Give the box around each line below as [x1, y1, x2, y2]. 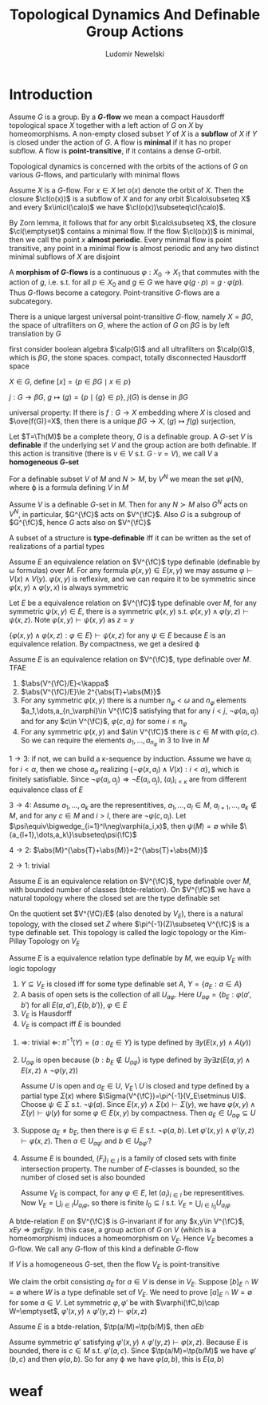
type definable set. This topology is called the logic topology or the [9, 927, 230, 937]
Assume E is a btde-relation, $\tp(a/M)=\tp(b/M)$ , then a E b [9, 1321, 204, 1331]
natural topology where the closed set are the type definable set [9, 893, 220, 902]
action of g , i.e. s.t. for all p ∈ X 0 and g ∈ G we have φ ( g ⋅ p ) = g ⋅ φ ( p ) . [9, 277, 244, 289]
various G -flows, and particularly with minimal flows [9, 169, 180, 179]
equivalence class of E [9, 785, 83, 794]
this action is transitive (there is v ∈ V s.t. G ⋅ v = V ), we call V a [9, 449, 219, 459]
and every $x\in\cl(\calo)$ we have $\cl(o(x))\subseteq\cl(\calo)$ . [9, 202, 226, 212]
